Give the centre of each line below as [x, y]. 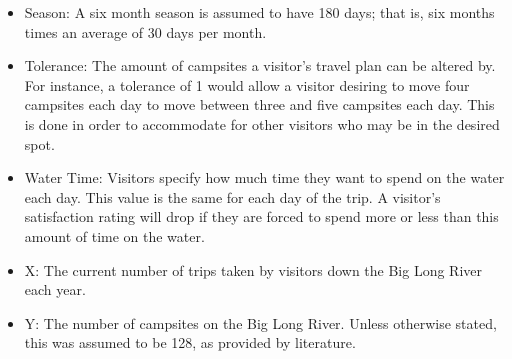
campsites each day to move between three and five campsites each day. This [259, 104]
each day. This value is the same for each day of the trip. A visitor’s [232, 196]
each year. [55, 289]
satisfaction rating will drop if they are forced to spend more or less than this [261, 216]
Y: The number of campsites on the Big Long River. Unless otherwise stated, [260, 322]
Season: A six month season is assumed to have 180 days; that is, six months [259, 12]
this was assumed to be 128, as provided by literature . [190, 342]
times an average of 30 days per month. [145, 31]
